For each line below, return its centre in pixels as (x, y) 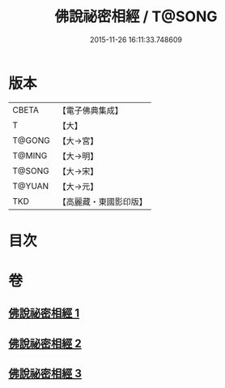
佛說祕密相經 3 (45, 374)
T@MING (30, 155)
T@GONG (31, 140)
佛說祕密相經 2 (45, 343)
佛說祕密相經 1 (44, 313)
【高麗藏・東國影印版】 (102, 201)
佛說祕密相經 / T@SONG (136, 17)
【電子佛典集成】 (90, 110)
